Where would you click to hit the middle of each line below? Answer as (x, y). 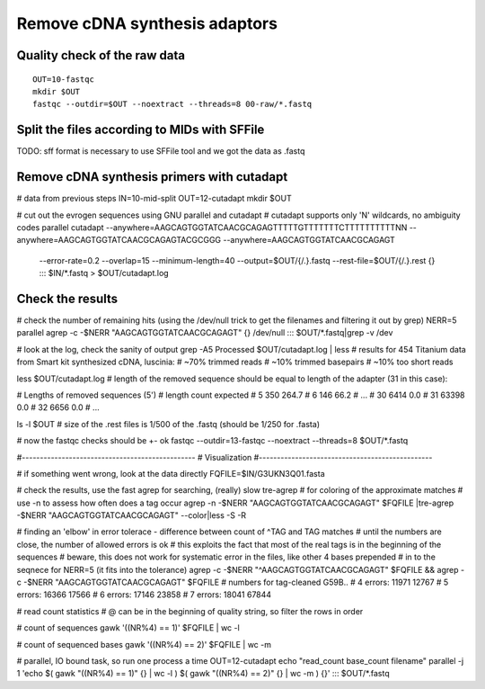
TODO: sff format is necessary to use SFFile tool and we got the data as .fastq (161, 151)
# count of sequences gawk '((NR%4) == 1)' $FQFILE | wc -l (128, 628)
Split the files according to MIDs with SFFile (141, 130)
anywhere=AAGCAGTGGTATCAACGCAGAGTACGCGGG (119, 240)
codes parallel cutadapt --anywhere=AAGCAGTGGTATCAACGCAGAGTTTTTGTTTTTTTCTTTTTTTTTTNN (212, 227)
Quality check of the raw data (101, 55)
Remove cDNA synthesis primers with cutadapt (152, 177)
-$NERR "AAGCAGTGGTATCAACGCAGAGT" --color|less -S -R (132, 515)
